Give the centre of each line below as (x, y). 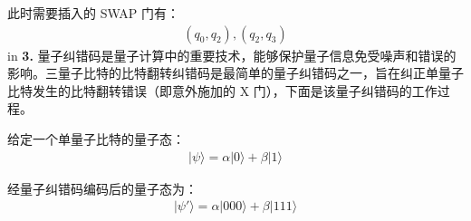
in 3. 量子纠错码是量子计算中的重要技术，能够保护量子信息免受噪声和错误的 (232, 55)
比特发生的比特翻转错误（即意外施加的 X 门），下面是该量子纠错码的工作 (222, 90)
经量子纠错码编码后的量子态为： (102, 188)
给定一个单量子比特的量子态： (96, 139)
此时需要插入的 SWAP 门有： (93, 13)
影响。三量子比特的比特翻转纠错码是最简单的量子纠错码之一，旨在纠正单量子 (235, 73)
